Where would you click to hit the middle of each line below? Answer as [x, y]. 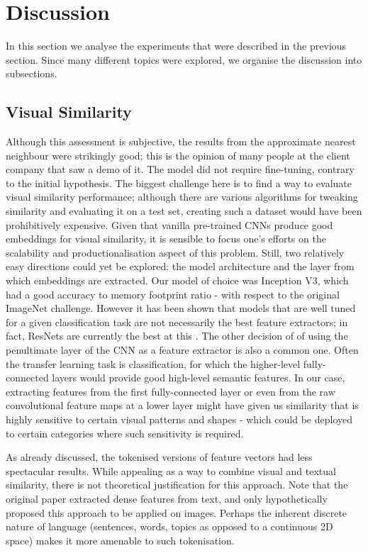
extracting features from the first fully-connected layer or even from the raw [171, 391]
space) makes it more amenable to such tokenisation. [120, 540]
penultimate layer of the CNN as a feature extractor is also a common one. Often [182, 350]
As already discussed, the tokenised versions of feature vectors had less [159, 457]
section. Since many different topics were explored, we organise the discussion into [184, 59]
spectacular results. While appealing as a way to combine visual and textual [171, 470]
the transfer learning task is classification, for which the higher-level [153, 363]
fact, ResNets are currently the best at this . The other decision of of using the [177, 336]
